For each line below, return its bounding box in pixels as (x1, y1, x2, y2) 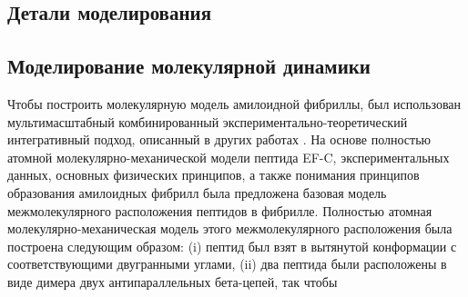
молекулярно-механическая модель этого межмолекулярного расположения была (7, 219, 453, 238)
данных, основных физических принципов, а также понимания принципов (7, 165, 420, 184)
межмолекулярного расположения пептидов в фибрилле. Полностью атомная (7, 201, 432, 220)
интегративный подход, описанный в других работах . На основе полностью (7, 130, 432, 149)
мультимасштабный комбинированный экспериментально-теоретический (7, 112, 408, 131)
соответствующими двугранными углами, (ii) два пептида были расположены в (7, 254, 447, 273)
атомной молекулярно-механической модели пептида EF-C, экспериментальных (7, 147, 450, 166)
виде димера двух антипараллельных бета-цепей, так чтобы (7, 272, 338, 291)
